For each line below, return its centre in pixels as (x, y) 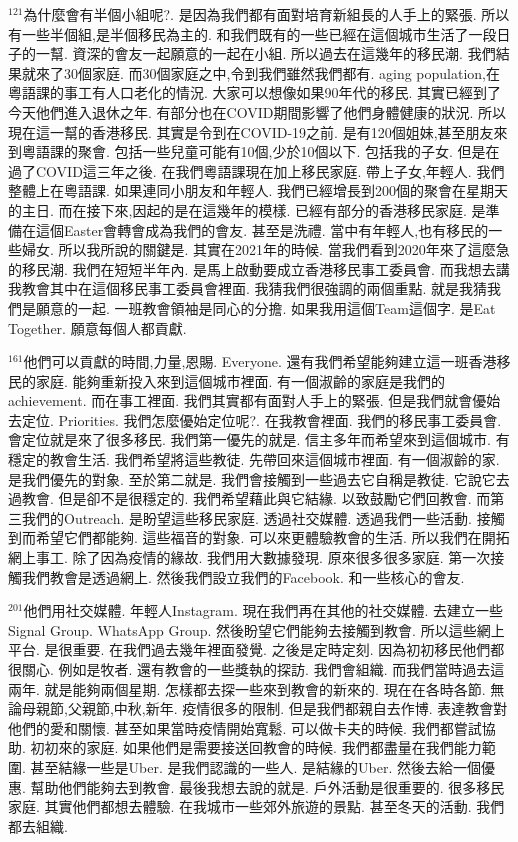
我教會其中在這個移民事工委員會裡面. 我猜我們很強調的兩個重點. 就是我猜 (248, 288)
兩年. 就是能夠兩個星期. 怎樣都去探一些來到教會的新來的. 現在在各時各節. (247, 688)
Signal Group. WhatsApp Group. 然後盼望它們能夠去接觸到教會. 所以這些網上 (256, 629)
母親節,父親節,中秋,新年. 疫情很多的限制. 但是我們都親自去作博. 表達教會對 (264, 708)
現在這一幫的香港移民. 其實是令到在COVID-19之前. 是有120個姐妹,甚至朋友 (251, 131)
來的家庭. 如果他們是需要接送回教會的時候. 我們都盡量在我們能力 (270, 747)
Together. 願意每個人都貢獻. (97, 327)
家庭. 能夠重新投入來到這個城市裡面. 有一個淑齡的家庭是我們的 (240, 380)
